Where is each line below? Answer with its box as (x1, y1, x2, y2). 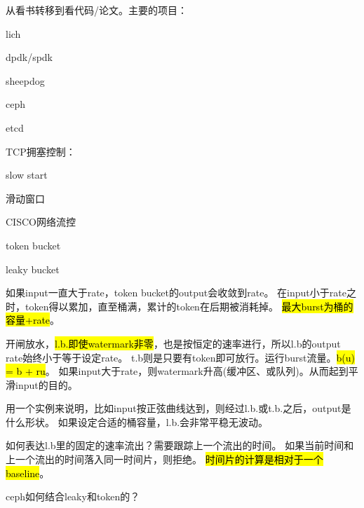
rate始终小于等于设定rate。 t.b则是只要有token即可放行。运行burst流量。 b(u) (6, 350, 356, 364)
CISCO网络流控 (6, 214, 76, 229)
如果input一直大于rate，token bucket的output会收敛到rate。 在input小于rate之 (6, 285, 356, 300)
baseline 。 (6, 465, 50, 480)
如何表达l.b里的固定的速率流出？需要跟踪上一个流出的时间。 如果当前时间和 (6, 438, 354, 453)
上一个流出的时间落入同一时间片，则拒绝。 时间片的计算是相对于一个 (6, 452, 323, 467)
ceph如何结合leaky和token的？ (6, 489, 140, 504)
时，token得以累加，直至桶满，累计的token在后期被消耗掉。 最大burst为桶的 (6, 298, 353, 313)
